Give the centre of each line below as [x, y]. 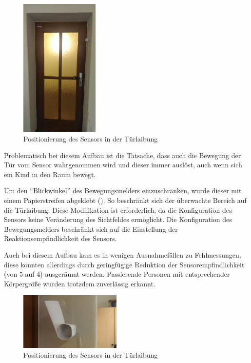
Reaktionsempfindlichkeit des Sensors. [60, 238]
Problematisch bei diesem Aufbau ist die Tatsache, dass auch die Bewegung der [123, 155]
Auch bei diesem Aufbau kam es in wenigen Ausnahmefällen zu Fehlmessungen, [123, 254]
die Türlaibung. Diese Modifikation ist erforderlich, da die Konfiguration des [118, 210]
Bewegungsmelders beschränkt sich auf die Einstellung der [91, 229]
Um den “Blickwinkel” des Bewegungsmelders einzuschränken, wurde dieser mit [123, 191]
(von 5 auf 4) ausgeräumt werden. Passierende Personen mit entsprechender [117, 274]
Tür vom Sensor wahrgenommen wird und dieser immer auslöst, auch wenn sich [123, 165]
